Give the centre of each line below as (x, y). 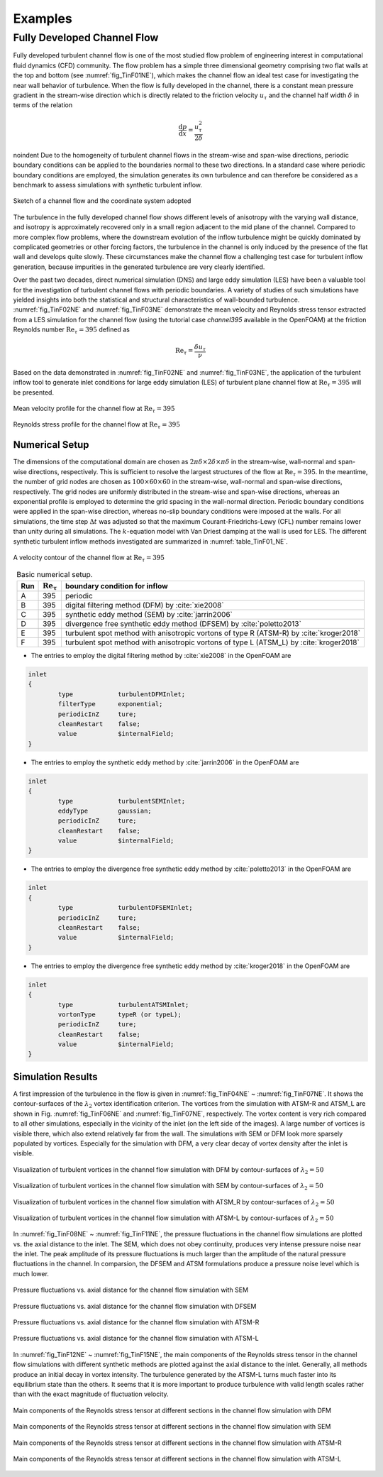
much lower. (31, 1273)
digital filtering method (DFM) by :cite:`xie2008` (144, 605)
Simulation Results (56, 1076)
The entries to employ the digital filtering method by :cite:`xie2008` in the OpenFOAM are (161, 656)
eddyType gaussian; (105, 811)
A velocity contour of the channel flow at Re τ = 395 (89, 558)
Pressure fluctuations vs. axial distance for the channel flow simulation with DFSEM (135, 1306)
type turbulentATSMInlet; (123, 1005)
